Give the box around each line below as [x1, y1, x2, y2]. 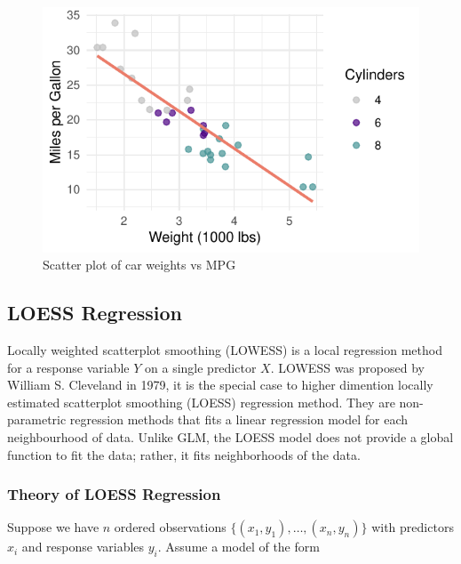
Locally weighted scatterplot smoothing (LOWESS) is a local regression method [7, 340, 442, 359]
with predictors [371, 518, 454, 536]
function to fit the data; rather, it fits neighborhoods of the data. [7, 445, 361, 463]
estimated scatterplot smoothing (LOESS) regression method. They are [7, 392, 395, 411]
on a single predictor [145, 358, 257, 376]
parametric [7, 410, 67, 429]
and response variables [21, 537, 145, 556]
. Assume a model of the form [157, 537, 320, 556]
